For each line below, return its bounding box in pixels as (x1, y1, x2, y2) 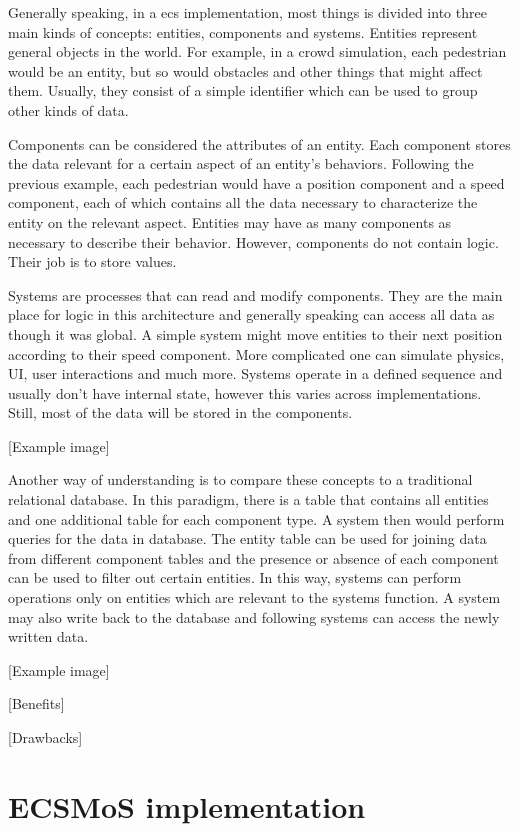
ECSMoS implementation (8, 785, 366, 826)
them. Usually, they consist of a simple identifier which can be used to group (8, 80, 478, 101)
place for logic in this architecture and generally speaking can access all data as (8, 304, 495, 325)
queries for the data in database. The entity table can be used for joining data (8, 528, 487, 549)
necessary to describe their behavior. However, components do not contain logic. (8, 231, 499, 252)
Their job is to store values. (8, 251, 177, 272)
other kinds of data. (8, 99, 129, 120)
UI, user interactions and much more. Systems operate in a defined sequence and (8, 363, 503, 384)
